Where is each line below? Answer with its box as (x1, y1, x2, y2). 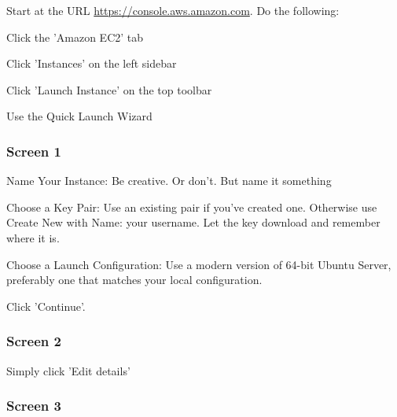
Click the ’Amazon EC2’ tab (6, 28, 144, 45)
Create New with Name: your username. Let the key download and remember (6, 214, 380, 231)
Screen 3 (6, 396, 61, 415)
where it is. (6, 229, 60, 245)
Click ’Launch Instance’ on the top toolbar (6, 81, 212, 98)
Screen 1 (6, 141, 61, 161)
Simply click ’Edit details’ (6, 362, 130, 378)
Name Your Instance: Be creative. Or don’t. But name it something (6, 172, 332, 189)
